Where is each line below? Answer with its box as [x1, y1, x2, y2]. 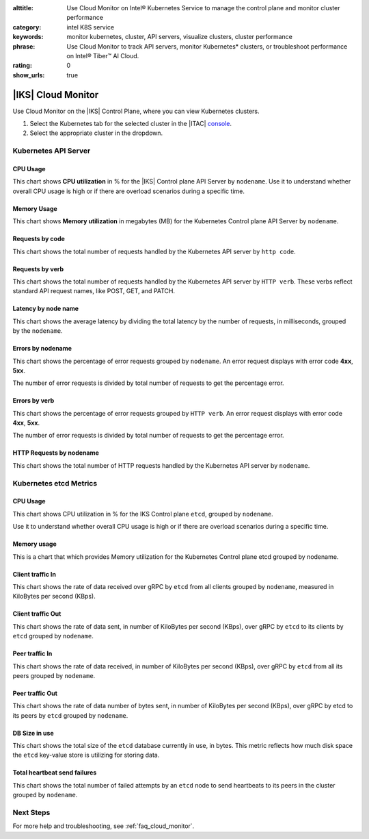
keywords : [12, 33, 44, 41]
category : [12, 23, 42, 31]
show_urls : [12, 71, 45, 79]
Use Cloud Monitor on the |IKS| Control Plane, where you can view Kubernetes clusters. [12, 107, 260, 115]
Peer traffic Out [12, 689, 58, 697]
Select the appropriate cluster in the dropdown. [29, 129, 163, 137]
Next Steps [12, 808, 51, 818]
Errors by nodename [12, 345, 72, 353]
